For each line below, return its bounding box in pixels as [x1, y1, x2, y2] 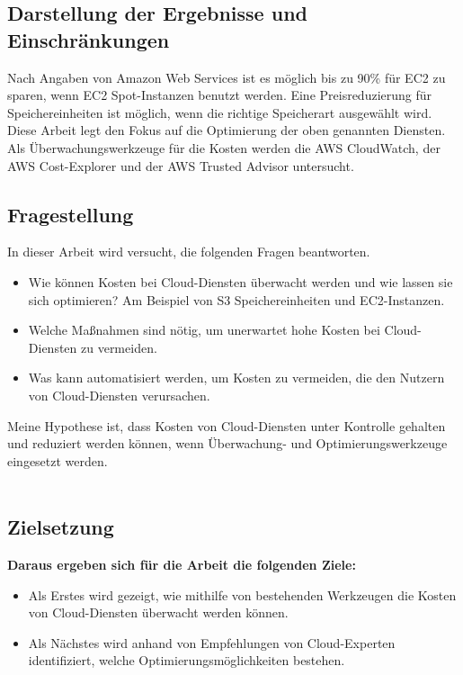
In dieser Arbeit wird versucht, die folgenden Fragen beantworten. [7, 242, 370, 261]
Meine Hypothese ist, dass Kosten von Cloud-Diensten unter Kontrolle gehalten [7, 416, 446, 435]
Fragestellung [7, 200, 134, 228]
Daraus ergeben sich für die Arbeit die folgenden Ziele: [7, 555, 356, 574]
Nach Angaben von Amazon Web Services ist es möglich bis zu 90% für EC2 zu [7, 67, 446, 86]
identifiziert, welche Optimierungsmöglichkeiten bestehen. [28, 651, 345, 670]
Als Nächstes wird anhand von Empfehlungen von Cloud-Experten [28, 633, 396, 652]
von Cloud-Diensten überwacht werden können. [28, 603, 289, 622]
